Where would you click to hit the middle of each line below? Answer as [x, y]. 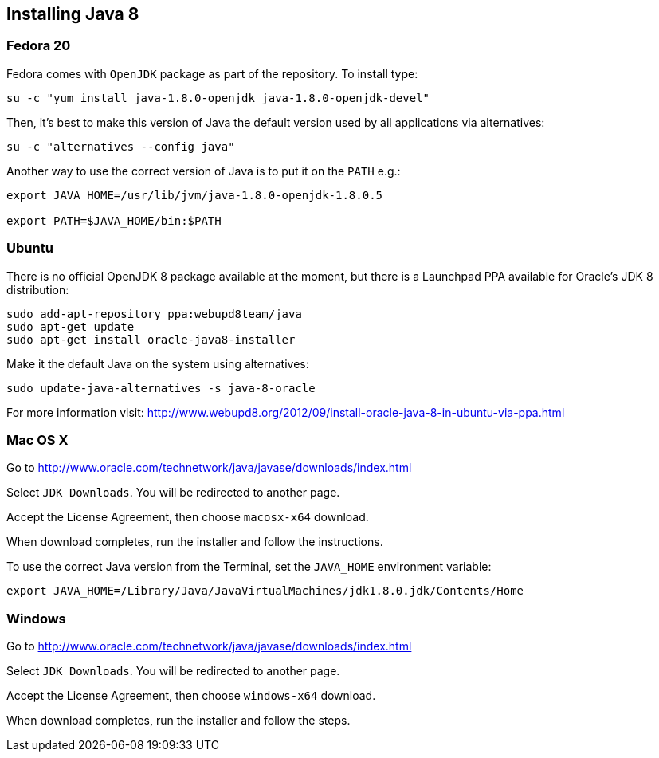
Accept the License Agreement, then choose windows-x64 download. [191, 696]
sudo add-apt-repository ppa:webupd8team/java [154, 314]
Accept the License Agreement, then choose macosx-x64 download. [188, 517]
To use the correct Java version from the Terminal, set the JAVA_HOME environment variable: [249, 567]
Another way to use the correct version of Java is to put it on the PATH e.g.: [204, 171]
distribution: [38, 289]
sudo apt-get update [71, 326]
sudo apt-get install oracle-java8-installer [151, 339]
